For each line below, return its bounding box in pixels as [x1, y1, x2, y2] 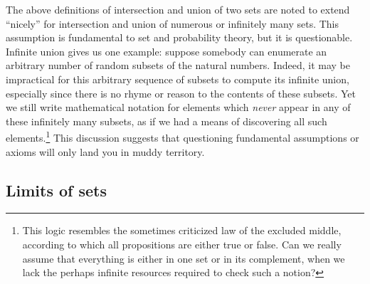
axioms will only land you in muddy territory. [6, 144, 205, 159]
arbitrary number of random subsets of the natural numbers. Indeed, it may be [6, 58, 351, 73]
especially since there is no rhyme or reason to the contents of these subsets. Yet [6, 85, 356, 100]
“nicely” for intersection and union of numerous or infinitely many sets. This [6, 16, 339, 31]
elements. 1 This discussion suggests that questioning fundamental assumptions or [6, 128, 359, 144]
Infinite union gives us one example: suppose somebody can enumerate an [6, 43, 327, 58]
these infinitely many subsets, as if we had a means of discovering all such [6, 113, 327, 128]
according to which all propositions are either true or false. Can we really [22, 236, 342, 251]
